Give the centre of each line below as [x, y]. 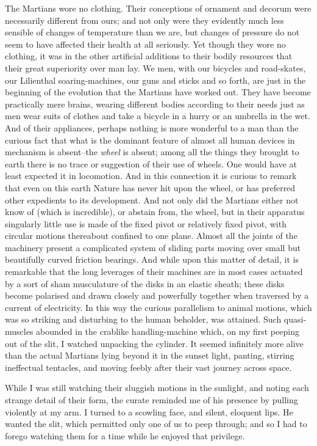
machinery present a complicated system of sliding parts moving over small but [153, 247]
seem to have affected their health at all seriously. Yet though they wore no [145, 44]
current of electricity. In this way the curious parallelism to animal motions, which [158, 307]
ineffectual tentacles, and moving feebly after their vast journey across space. [148, 367]
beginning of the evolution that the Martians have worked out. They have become [158, 92]
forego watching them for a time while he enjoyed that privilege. [125, 435]
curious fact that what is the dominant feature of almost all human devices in [150, 140]
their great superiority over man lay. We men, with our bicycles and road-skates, [155, 68]
